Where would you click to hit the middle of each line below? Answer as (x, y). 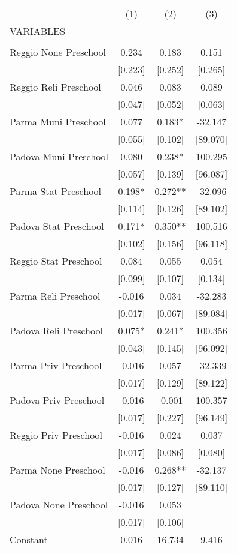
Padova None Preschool (59, 504)
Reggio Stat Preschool (56, 261)
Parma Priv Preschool (56, 365)
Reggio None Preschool (58, 52)
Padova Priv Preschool (57, 400)
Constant (29, 539)
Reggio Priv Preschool (56, 435)
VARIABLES (37, 31)
